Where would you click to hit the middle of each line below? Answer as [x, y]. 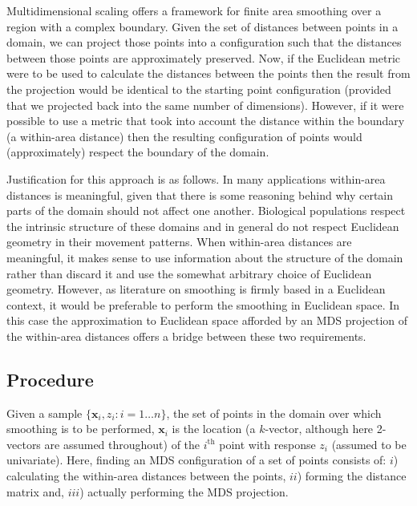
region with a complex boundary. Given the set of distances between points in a [202, 26]
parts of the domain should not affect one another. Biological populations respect [206, 210]
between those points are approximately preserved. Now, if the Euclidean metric [203, 57]
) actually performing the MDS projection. [184, 491]
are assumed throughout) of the [122, 444]
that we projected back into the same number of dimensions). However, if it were [205, 105]
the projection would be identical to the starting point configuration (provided [199, 89]
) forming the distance [352, 476]
